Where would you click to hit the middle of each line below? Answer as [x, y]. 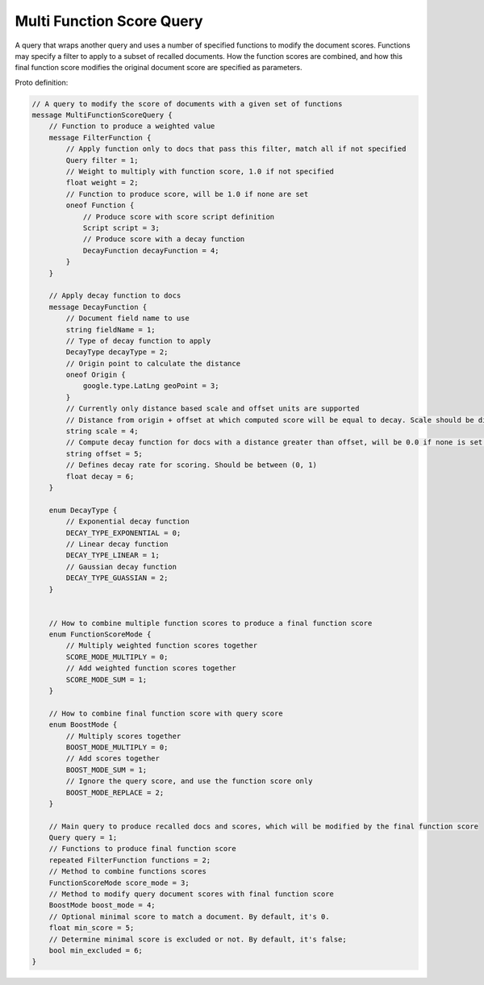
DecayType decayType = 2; [117, 352]
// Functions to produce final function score [143, 849]
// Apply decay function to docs [115, 296]
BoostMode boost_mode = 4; [102, 905]
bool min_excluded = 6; [96, 951]
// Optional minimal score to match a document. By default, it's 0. [189, 916]
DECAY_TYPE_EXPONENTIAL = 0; [123, 533]
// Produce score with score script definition [179, 217]
